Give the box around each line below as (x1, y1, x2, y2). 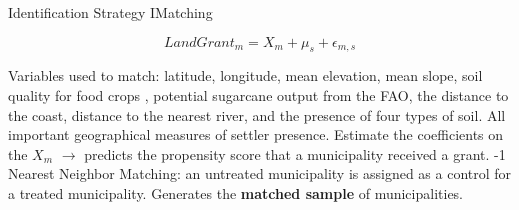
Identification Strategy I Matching (8, 2, 213, 22)
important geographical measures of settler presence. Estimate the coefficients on (8, 124, 504, 145)
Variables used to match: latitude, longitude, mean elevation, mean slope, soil (8, 65, 483, 86)
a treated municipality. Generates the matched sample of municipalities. (8, 182, 464, 203)
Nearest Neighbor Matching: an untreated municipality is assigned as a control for (8, 163, 512, 184)
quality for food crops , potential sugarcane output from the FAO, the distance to (8, 84, 509, 105)
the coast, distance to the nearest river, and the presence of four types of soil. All (8, 104, 506, 125)
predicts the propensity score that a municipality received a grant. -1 (84, 143, 506, 164)
